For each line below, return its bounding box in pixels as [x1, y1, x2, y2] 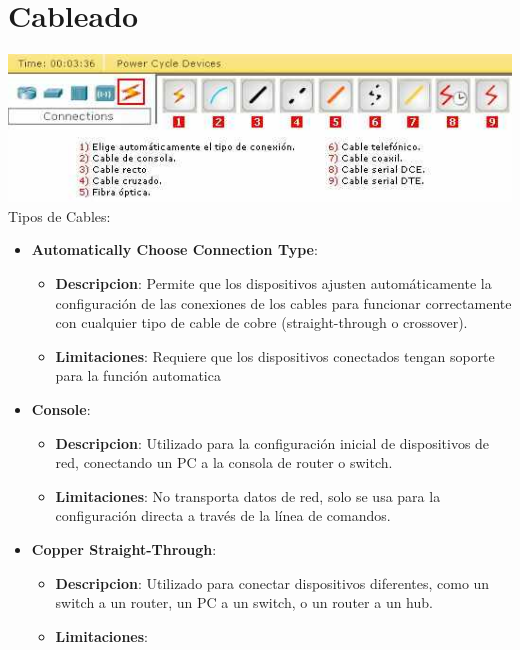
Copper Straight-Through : [31, 539, 217, 560]
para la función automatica [55, 365, 221, 386]
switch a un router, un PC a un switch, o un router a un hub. [55, 592, 433, 613]
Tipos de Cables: [8, 205, 111, 226]
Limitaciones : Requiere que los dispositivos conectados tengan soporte [55, 345, 495, 366]
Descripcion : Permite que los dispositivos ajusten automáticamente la [55, 273, 492, 294]
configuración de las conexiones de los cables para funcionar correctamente [55, 292, 512, 313]
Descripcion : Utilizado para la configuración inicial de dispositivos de [55, 432, 490, 453]
